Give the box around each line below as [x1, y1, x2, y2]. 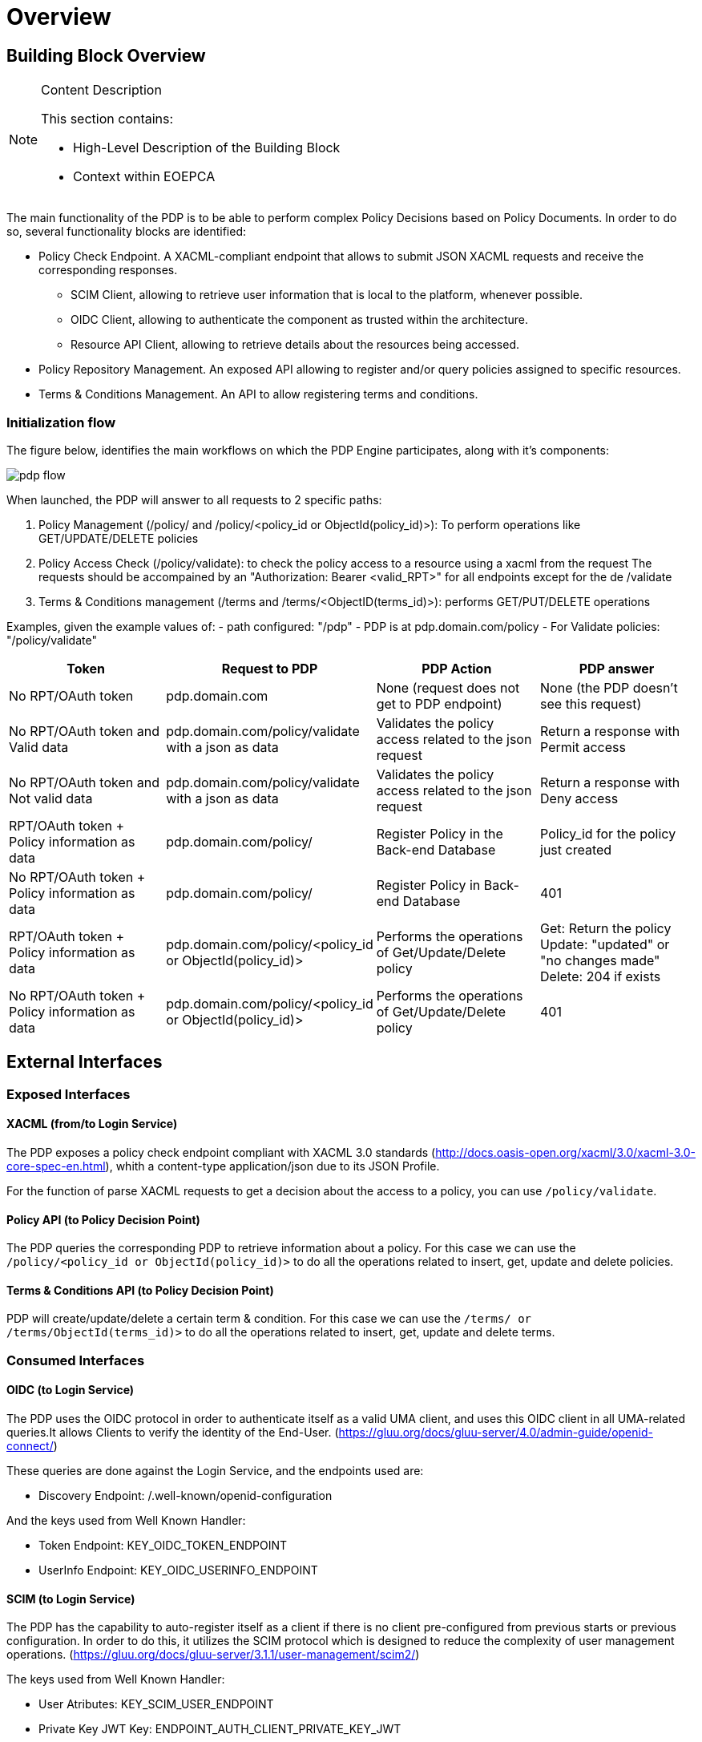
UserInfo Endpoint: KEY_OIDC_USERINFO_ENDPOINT [38, 1563, 318, 1578]
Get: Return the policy [540, 920, 672, 936]
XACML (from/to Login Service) [6, 1117, 178, 1131]
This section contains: [41, 111, 174, 127]
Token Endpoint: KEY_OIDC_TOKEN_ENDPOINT [38, 1538, 288, 1553]
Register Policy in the [376, 825, 503, 842]
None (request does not [376, 679, 520, 696]
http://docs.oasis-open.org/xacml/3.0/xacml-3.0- [435, 1145, 696, 1159]
